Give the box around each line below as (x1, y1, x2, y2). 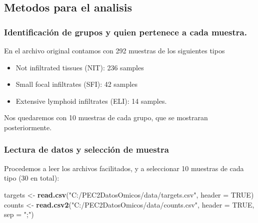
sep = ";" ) (4, 209, 34, 220)
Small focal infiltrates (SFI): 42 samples (15, 79, 137, 89)
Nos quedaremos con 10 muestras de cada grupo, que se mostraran (4, 112, 208, 123)
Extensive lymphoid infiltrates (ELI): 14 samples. (15, 95, 167, 106)
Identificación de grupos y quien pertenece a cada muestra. (4, 25, 247, 38)
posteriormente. (4, 122, 52, 132)
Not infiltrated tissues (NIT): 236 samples (15, 62, 144, 72)
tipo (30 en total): (4, 173, 59, 183)
